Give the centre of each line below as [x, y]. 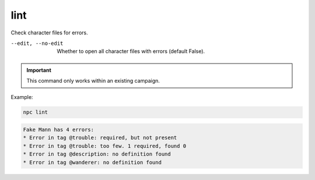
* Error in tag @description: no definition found [97, 154]
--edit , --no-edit [37, 43]
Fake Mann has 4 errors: [59, 130]
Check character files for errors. [49, 33]
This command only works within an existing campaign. [93, 81]
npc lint [36, 112]
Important [39, 70]
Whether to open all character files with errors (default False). [131, 51]
